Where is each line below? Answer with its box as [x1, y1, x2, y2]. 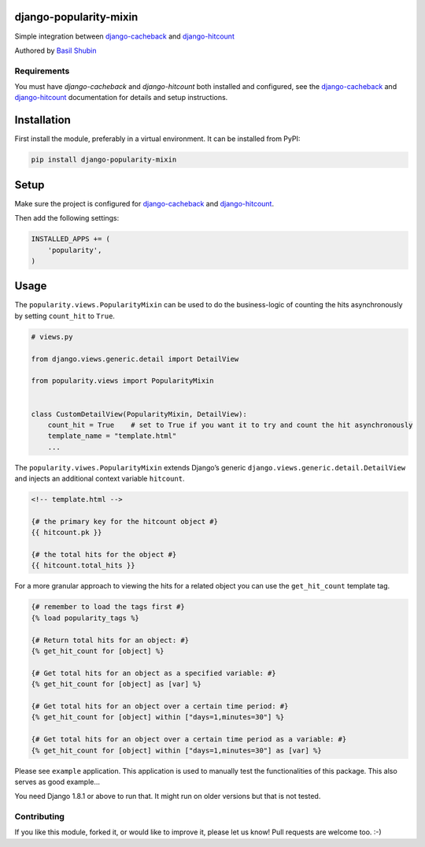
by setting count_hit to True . [14, 311, 116, 321]
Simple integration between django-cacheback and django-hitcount [14, 32, 235, 41]
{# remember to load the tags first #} [31, 603, 185, 611]
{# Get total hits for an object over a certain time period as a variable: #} [31, 735, 347, 744]
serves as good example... [14, 777, 101, 786]
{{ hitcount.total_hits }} [31, 561, 135, 570]
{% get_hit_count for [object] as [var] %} [31, 680, 202, 689]
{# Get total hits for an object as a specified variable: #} [31, 668, 276, 678]
